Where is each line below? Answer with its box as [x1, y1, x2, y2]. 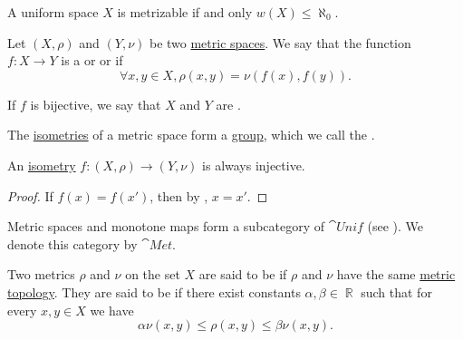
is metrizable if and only [117, 3, 253, 21]
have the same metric [336, 265, 456, 284]
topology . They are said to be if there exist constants [7, 282, 301, 301]
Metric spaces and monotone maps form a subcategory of [7, 217, 325, 236]
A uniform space [7, 3, 99, 21]
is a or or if [61, 51, 123, 70]
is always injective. [202, 155, 305, 174]
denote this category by [7, 234, 138, 253]
